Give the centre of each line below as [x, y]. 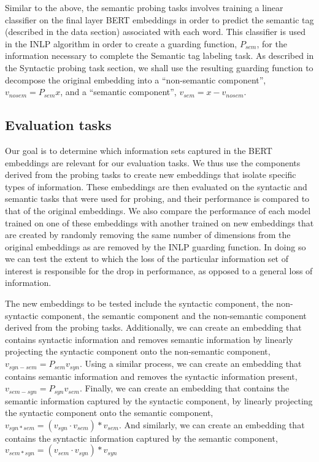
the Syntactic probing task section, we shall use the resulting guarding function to [159, 67]
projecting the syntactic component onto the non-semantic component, [138, 351]
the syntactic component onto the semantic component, [109, 413]
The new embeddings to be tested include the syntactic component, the [139, 303]
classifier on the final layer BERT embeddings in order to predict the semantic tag [159, 19]
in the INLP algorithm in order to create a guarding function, [121, 43]
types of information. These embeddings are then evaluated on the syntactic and [156, 186]
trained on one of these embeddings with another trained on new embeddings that [159, 222]
